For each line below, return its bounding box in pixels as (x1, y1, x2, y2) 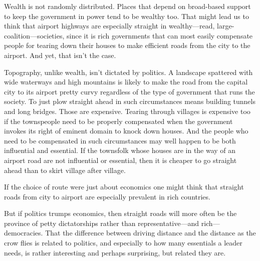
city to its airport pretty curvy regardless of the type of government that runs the (4, 86, 255, 96)
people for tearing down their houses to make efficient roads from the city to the (4, 40, 250, 50)
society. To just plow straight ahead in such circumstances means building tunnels (4, 96, 255, 106)
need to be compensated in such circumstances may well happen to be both (4, 135, 236, 145)
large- (217, 20, 234, 31)
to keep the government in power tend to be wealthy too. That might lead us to (4, 10, 249, 21)
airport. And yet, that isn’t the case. (4, 49, 116, 60)
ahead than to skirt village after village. (4, 164, 126, 175)
